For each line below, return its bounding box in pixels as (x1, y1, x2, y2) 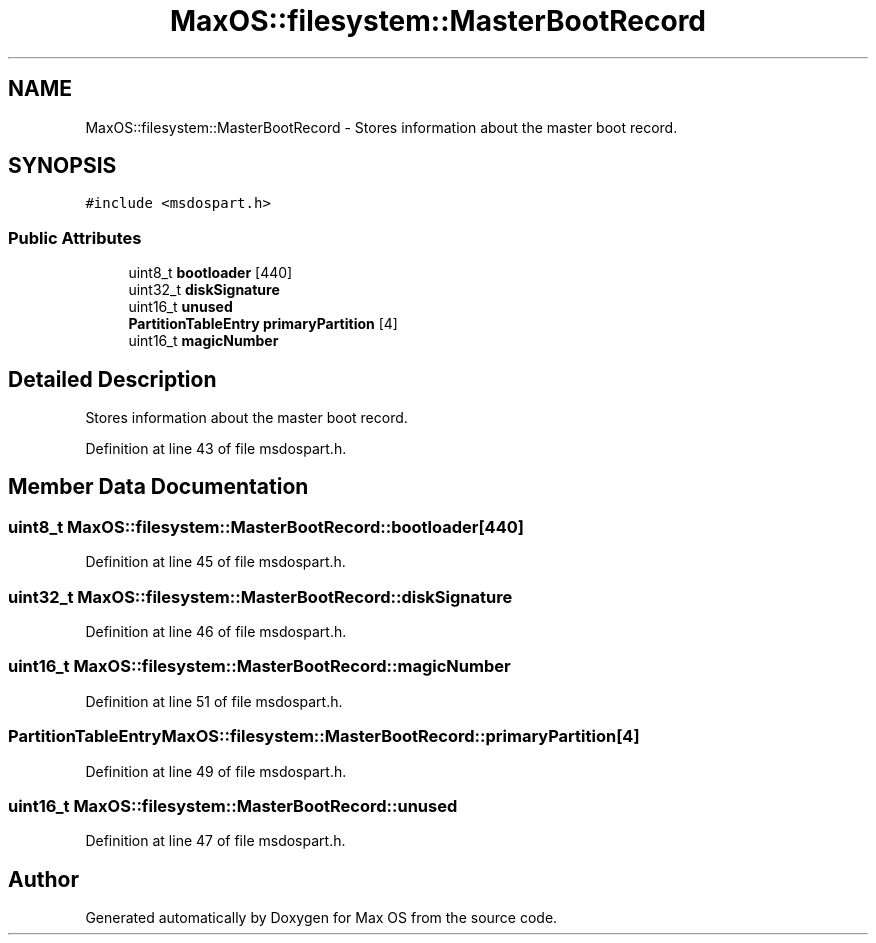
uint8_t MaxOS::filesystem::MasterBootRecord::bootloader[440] (8, 516, 524, 537)
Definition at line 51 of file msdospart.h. (85, 692, 343, 710)
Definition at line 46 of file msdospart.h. (85, 623, 347, 640)
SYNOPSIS (8, 153, 117, 179)
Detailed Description (8, 366, 217, 392)
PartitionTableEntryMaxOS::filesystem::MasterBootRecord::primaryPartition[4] (8, 726, 640, 747)
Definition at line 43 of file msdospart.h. (85, 440, 347, 458)
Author (8, 866, 79, 892)
